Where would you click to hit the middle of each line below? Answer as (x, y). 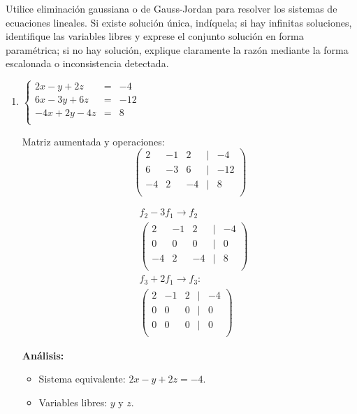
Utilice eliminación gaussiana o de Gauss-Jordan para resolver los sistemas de (172, 8)
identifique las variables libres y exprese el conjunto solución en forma (155, 36)
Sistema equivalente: (82, 379)
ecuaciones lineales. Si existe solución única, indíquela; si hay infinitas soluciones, (179, 22)
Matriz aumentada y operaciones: (93, 141)
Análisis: (43, 355)
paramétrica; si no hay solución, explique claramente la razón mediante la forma (177, 49)
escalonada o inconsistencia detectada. (87, 63)
